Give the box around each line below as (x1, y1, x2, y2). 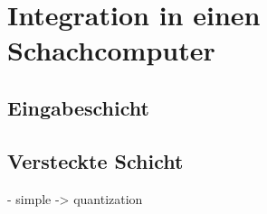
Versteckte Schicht (7, 146, 184, 174)
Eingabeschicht (7, 93, 149, 121)
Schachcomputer (7, 32, 215, 69)
